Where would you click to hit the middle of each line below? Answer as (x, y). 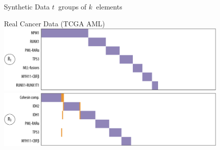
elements (109, 6)
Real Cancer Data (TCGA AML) (55, 23)
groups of (72, 6)
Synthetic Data (27, 6)
